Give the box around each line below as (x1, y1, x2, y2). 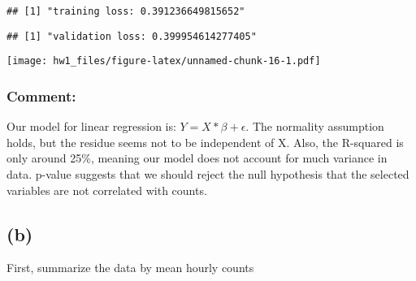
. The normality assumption (245, 118, 384, 135)
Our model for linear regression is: (6, 118, 176, 135)
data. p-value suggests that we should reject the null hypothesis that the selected (6, 165, 409, 182)
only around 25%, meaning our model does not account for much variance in (6, 149, 388, 166)
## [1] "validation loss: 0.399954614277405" (6, 30, 257, 42)
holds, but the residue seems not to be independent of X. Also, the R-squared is (6, 133, 404, 150)
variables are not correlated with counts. (6, 181, 207, 198)
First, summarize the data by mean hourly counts (6, 259, 254, 276)
